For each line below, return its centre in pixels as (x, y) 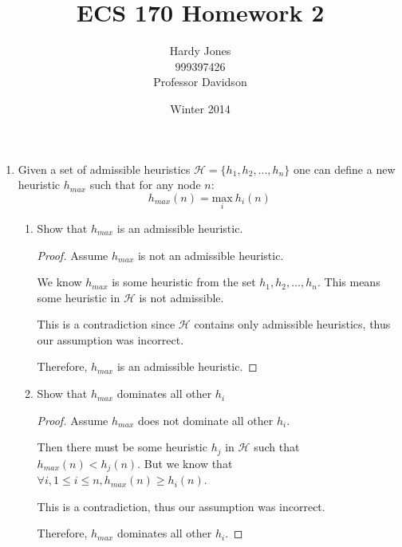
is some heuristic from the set (184, 282)
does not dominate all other (205, 420)
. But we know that (185, 463)
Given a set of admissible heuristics (104, 169)
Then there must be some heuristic (122, 447)
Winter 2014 (200, 108)
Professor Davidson (200, 82)
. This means (349, 282)
